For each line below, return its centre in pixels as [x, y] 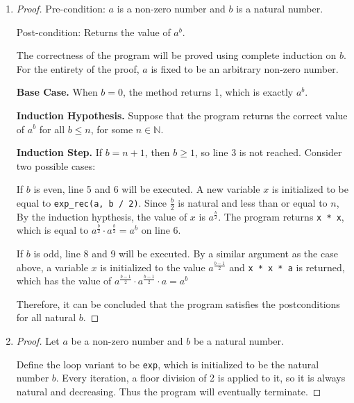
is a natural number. [280, 8]
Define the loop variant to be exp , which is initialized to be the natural [168, 364]
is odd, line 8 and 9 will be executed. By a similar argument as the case [186, 254]
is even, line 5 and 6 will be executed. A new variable [147, 189]
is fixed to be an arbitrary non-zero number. [245, 68]
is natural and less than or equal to [253, 202]
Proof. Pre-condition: [61, 8]
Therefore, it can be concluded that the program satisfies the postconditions [178, 303]
